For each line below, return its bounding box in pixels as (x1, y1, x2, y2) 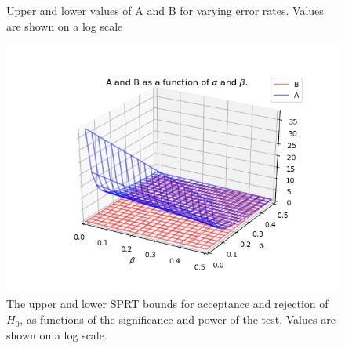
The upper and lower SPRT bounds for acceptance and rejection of (6, 295, 329, 312)
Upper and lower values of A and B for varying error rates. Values (6, 2, 324, 18)
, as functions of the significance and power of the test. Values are (20, 311, 336, 328)
